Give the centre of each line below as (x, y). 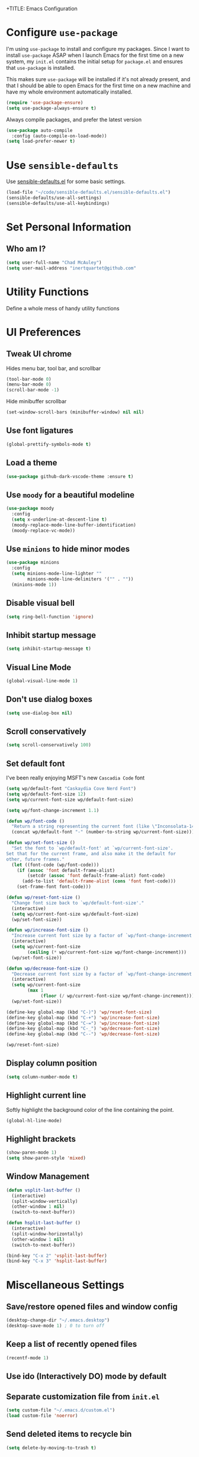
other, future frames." (36, 859)
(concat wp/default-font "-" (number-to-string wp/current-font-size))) (103, 832)
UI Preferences (44, 332)
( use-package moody (30, 509)
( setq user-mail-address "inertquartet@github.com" (71, 268)
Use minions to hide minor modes (68, 549)
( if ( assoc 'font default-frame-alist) (66, 870)
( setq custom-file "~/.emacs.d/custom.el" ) (61, 1410)
